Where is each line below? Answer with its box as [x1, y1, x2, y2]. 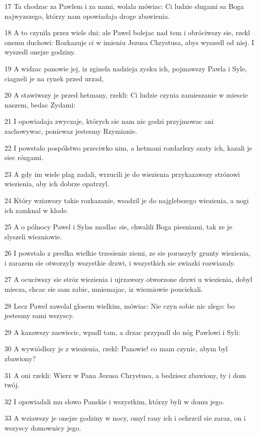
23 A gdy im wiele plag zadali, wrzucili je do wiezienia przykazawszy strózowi [4, 168, 240, 179]
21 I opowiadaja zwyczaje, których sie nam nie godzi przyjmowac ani [4, 116, 214, 126]
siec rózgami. [4, 152, 44, 163]
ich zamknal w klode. [4, 205, 69, 215]
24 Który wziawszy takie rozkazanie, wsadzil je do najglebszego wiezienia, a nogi [4, 195, 249, 205]
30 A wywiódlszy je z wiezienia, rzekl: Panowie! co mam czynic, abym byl [4, 343, 228, 354]
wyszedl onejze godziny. [4, 47, 76, 57]
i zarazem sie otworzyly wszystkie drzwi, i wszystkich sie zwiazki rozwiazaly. [4, 257, 236, 268]
